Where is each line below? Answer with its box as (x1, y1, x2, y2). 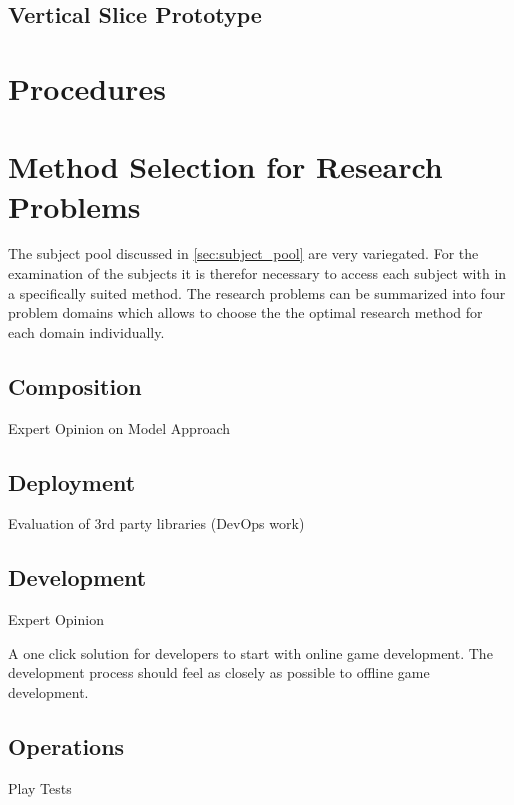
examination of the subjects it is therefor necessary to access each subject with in (8, 263, 507, 284)
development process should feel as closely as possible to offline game (8, 662, 430, 683)
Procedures (8, 67, 166, 108)
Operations (8, 731, 125, 761)
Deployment (8, 466, 136, 497)
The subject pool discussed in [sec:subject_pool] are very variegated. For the (8, 243, 479, 264)
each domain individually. (8, 321, 165, 342)
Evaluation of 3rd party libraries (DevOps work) (8, 513, 305, 534)
